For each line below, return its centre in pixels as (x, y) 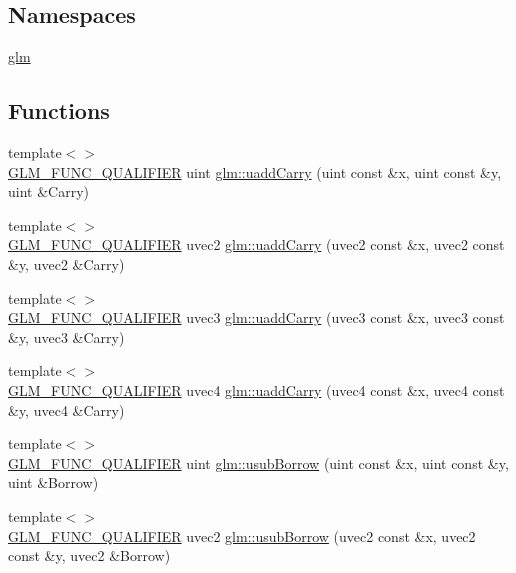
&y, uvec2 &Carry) (66, 263)
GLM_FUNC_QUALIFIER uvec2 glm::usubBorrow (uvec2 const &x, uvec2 (242, 535)
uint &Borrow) (53, 482)
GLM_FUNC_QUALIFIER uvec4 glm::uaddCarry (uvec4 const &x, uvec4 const (256, 389)
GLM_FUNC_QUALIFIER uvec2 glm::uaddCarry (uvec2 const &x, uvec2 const (256, 244)
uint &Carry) (48, 191)
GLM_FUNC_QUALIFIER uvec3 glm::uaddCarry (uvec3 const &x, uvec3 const (256, 317)
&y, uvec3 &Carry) (66, 336)
